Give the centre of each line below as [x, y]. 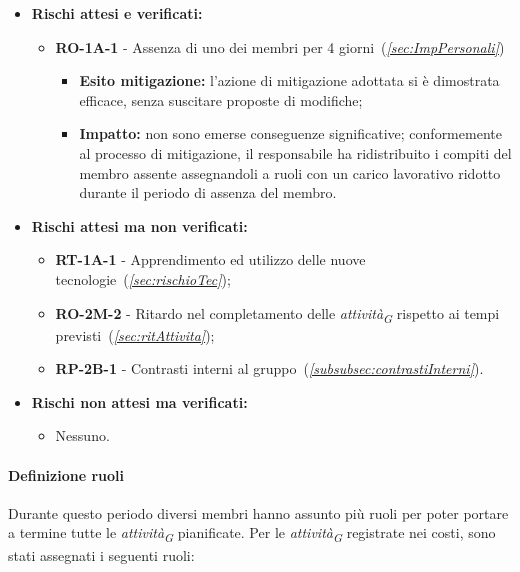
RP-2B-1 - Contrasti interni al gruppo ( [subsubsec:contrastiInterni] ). [269, 368]
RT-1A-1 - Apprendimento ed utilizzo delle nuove [210, 259]
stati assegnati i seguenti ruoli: [101, 554]
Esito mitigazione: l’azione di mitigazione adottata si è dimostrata [289, 80]
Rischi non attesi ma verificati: [139, 401]
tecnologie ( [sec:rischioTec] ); [143, 278]
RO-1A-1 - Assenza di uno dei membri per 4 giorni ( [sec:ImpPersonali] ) [280, 46]
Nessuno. [82, 435]
